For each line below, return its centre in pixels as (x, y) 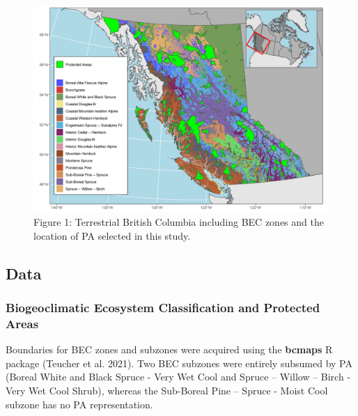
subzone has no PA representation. (79, 404)
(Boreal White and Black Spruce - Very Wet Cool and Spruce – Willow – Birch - (178, 377)
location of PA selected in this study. (112, 235)
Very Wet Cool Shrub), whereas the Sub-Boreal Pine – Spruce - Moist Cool (167, 390)
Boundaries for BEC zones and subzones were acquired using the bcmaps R (169, 349)
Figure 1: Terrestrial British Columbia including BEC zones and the (179, 222)
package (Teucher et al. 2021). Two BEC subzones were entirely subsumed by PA (179, 363)
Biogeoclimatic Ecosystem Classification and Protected (163, 307)
